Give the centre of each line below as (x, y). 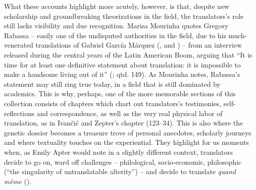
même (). (18, 181)
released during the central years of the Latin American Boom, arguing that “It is (128, 54)
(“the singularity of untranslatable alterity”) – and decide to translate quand (120, 171)
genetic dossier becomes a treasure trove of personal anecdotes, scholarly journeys (128, 132)
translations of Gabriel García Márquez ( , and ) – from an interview (139, 45)
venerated (19, 45)
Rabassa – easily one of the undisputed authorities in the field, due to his (115, 35)
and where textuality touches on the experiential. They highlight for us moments (127, 142)
